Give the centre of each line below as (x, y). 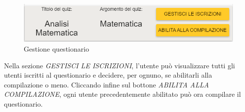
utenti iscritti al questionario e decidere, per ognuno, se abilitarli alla (108, 75)
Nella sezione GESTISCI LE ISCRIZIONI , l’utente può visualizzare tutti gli (120, 65)
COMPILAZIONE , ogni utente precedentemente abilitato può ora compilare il (122, 94)
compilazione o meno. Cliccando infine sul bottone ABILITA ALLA (106, 84)
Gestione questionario (57, 49)
